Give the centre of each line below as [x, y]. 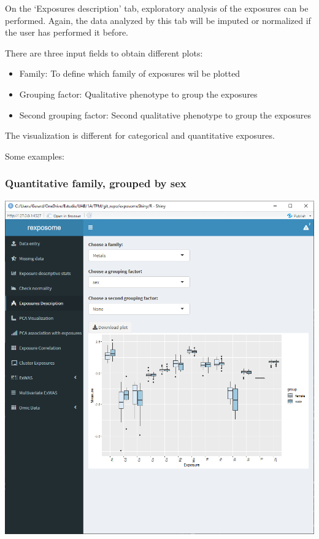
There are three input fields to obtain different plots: [104, 52]
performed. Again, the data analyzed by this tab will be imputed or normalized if [158, 20]
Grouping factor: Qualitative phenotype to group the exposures [138, 94]
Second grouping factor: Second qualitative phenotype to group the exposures [165, 114]
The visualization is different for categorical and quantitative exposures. [140, 135]
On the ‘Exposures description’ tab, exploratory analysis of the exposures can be [157, 8]
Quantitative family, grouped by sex [96, 183]
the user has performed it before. [67, 32]
